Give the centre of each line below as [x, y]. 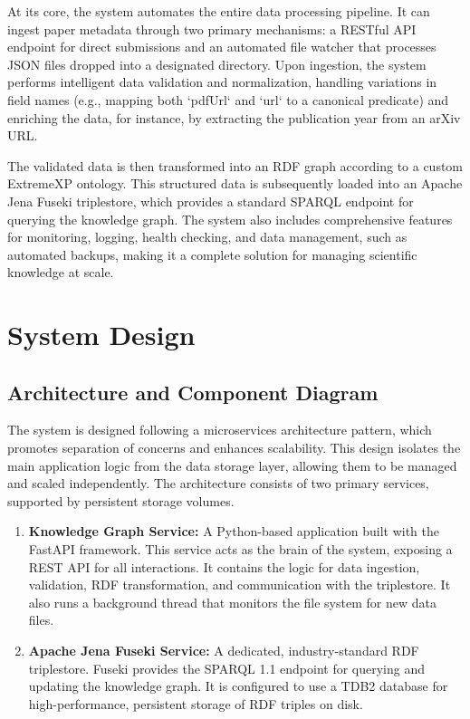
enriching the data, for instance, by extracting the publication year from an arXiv [234, 117]
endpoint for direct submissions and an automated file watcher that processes [222, 47]
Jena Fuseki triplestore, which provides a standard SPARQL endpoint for [211, 201]
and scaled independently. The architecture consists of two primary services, [218, 483]
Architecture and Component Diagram [193, 392]
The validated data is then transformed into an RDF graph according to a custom [235, 165]
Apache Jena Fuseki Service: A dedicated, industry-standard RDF [224, 651]
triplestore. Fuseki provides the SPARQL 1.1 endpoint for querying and [227, 668]
